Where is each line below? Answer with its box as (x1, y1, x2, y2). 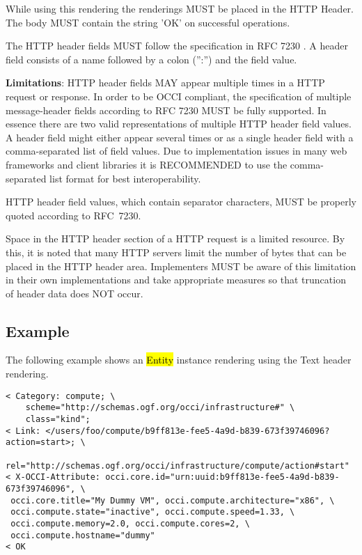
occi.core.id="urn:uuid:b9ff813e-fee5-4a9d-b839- (105, 472, 340, 483)
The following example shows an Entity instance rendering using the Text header (6, 352, 352, 367)
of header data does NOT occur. (6, 286, 143, 300)
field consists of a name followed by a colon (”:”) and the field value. (6, 52, 297, 66)
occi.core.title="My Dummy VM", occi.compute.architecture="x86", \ (10, 495, 335, 506)
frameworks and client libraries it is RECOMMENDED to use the (6, 157, 288, 171)
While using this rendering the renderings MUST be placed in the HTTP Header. (6, 1, 354, 15)
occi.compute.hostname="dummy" (10, 530, 155, 540)
